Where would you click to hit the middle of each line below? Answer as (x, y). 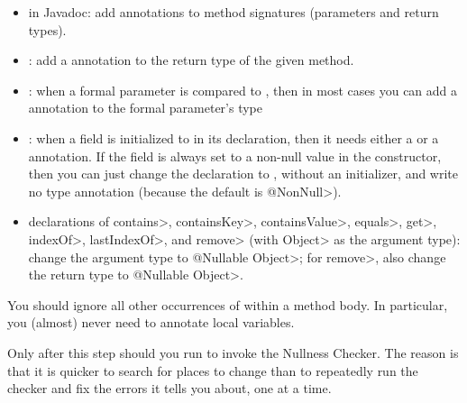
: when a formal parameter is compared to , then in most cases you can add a (243, 90)
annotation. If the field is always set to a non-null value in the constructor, (235, 156)
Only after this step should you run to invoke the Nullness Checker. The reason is (233, 352)
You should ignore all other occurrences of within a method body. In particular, (228, 304)
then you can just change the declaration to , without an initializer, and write (243, 174)
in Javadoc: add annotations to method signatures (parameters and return (233, 12)
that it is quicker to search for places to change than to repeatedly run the (213, 370)
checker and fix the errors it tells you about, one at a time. (169, 388)
